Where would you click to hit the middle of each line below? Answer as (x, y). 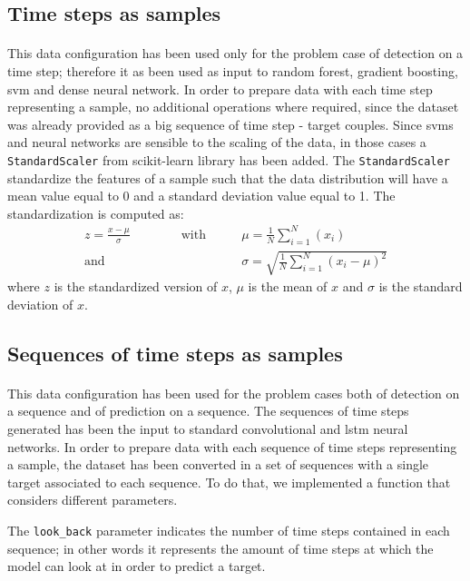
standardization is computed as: (96, 213)
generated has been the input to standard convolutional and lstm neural (208, 429)
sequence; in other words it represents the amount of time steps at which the (220, 548)
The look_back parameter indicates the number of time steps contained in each (229, 530)
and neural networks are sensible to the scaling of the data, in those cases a (217, 142)
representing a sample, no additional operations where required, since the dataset (233, 107)
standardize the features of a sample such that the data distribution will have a (228, 177)
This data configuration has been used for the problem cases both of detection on (234, 393)
